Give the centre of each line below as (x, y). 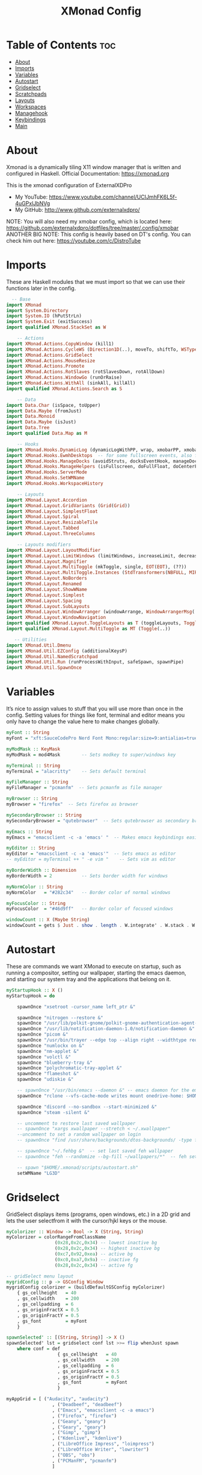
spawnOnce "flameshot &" (48, 1074)
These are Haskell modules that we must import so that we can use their (96, 281)
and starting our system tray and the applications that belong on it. (89, 979)
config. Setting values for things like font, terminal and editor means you (96, 715)
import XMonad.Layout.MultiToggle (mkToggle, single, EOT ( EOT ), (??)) (96, 567)
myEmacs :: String (29, 831)
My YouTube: (31, 197)
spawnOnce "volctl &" (44, 1057)
